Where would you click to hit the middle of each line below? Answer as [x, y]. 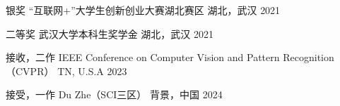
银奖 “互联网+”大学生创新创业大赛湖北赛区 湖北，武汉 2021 [143, 10]
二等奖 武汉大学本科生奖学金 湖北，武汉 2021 [110, 33]
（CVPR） [30, 71]
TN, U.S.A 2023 [92, 71]
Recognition [309, 57]
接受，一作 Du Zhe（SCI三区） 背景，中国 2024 [114, 94]
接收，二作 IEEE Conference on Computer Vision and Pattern [143, 57]
